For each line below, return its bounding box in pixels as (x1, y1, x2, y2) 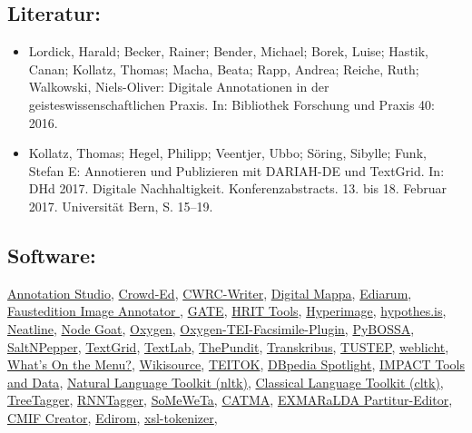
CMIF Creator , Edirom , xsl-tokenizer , (7, 408, 218, 427)
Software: (7, 241, 96, 269)
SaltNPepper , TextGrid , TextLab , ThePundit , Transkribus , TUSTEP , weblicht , (7, 337, 449, 356)
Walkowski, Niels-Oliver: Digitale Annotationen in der (28, 77, 329, 96)
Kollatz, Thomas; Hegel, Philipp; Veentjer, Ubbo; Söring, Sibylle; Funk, (28, 143, 427, 162)
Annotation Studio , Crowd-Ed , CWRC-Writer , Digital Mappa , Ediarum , (7, 283, 412, 302)
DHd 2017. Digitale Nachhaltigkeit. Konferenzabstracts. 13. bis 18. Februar (28, 179, 447, 198)
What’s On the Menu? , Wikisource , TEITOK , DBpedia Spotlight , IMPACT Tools (7, 355, 465, 374)
